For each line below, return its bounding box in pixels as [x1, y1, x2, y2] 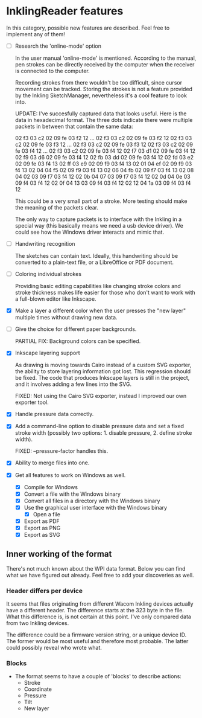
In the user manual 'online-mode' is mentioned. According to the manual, [14, 54, 197, 62]
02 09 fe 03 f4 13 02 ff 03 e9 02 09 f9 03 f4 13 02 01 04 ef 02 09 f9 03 [14, 160, 192, 167]
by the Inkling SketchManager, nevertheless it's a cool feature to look [14, 92, 187, 99]
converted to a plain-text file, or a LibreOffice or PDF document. [14, 258, 174, 266]
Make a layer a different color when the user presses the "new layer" [14, 307, 186, 315]
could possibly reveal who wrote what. [6, 644, 103, 652]
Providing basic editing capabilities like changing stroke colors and [14, 283, 181, 290]
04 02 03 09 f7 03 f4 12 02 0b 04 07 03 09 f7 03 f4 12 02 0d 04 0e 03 [14, 173, 191, 180]
